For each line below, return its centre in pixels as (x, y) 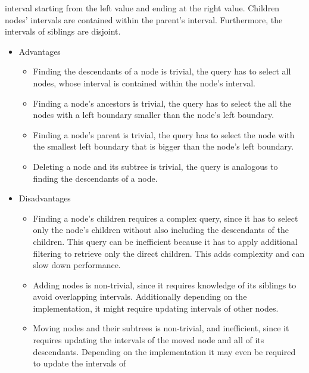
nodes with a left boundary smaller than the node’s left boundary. (154, 115)
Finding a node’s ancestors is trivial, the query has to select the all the (162, 103)
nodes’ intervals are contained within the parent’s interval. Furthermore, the (144, 19)
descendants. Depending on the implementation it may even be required (164, 351)
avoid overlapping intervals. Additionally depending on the (140, 296)
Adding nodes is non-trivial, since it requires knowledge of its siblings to (165, 285)
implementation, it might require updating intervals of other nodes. (156, 308)
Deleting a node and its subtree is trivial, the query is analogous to (155, 166)
